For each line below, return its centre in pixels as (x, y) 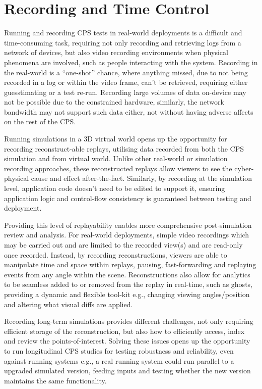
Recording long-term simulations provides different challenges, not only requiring (129, 321)
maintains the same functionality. (55, 380)
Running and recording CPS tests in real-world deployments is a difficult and (123, 33)
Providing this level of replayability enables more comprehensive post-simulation (128, 225)
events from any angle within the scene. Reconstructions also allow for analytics (127, 274)
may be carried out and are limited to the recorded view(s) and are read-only (123, 245)
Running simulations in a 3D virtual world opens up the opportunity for (116, 139)
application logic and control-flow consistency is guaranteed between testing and (128, 198)
